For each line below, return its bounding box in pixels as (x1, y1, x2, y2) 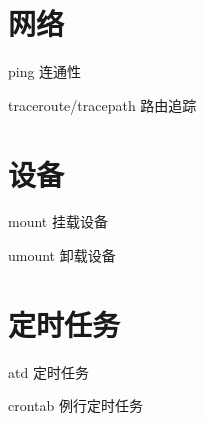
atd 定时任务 (8, 361, 89, 382)
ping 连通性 (8, 61, 82, 82)
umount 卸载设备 (8, 245, 116, 266)
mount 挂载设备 (8, 211, 108, 232)
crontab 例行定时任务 (8, 395, 143, 416)
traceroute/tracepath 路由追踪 (8, 94, 197, 115)
